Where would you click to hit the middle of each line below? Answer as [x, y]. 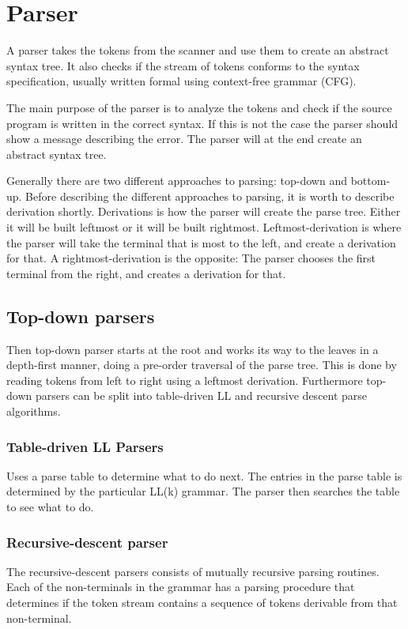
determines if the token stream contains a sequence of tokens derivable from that [202, 603]
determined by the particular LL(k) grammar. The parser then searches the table [203, 491]
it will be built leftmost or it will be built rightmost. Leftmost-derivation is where [204, 227]
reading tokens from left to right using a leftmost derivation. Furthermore [185, 380]
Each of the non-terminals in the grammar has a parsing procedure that [181, 587]
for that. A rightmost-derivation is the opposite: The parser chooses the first [191, 258]
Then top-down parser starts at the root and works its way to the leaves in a [193, 349]
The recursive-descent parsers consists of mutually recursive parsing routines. [193, 571]
